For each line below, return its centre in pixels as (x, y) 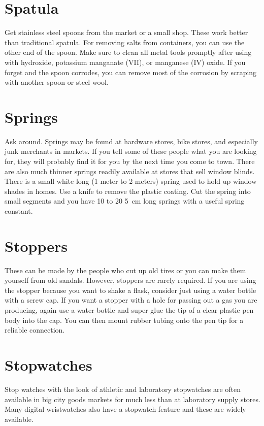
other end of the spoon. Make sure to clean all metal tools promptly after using (128, 52)
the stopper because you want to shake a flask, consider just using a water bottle (130, 290)
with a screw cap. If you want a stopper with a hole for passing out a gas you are (131, 300)
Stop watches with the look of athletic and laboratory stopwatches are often (123, 389)
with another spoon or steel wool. (57, 82)
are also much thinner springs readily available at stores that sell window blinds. (130, 171)
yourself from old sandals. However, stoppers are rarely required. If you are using (130, 280)
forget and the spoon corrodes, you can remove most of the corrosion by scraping (131, 72)
